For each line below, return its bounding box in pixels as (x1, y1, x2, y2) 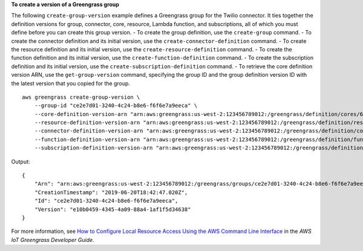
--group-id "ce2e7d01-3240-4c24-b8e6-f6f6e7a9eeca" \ (34, 102, 198, 109)
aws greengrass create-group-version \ (22, 94, 140, 100)
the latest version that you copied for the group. (11, 79, 130, 87)
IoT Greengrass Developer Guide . (11, 236, 94, 243)
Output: (11, 158, 30, 165)
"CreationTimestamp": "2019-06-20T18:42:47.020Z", (34, 189, 188, 196)
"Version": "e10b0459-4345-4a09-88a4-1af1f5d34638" (34, 206, 191, 213)
